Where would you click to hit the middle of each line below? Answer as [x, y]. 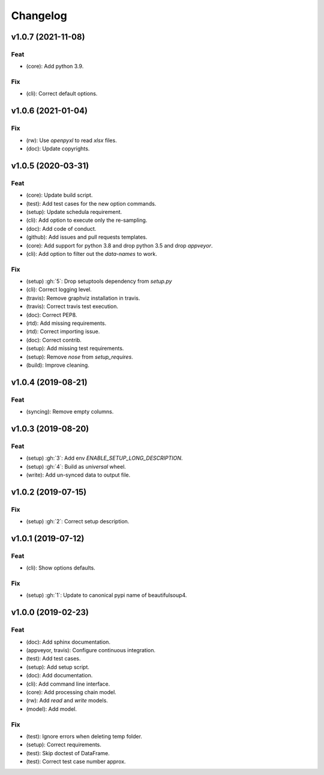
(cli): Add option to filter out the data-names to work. [91, 254]
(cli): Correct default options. [62, 94]
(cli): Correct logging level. [59, 290]
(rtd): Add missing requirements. [66, 323]
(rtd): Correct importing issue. [63, 331]
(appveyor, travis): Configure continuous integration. [91, 650]
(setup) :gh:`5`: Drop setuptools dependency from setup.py [99, 281]
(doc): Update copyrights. [58, 149]
